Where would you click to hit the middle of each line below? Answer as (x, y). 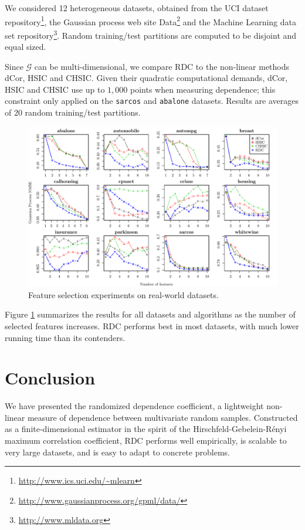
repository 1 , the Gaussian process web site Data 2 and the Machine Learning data (150, 21)
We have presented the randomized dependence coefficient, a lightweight (134, 406)
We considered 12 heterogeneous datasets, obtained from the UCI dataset (137, 8)
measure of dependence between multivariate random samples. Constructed (162, 417)
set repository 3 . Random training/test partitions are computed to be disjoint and (151, 34)
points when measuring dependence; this (203, 89)
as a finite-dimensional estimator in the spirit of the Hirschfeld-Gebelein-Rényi (146, 429)
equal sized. (26, 47)
